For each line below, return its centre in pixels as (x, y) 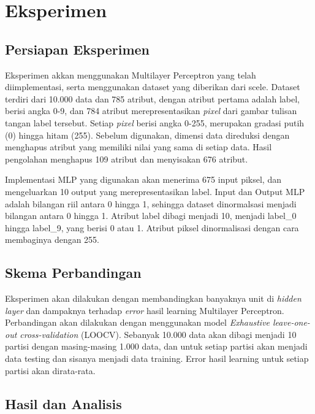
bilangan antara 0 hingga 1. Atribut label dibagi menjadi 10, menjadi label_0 (151, 216)
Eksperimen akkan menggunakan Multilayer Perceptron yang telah (131, 75)
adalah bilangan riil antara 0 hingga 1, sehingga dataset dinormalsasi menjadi (151, 203)
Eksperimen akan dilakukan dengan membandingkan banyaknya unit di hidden (153, 298)
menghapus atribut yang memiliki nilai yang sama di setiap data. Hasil (139, 147)
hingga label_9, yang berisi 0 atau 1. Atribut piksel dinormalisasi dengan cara (152, 227)
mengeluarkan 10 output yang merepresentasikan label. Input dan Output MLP (155, 191)
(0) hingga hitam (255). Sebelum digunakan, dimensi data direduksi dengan (147, 135)
